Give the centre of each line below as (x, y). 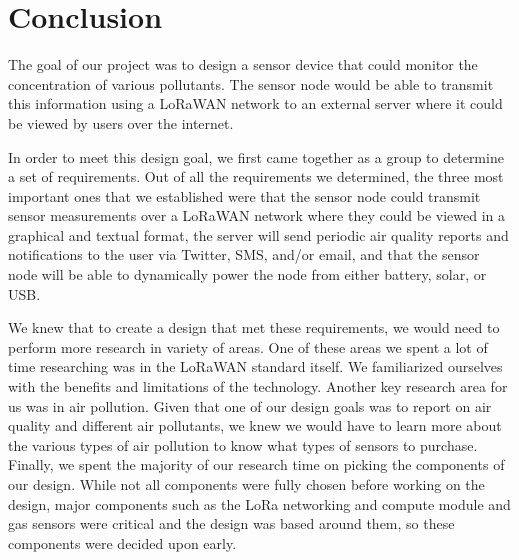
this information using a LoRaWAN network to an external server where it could (255, 103)
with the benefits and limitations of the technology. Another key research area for (258, 386)
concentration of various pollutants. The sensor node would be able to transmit (251, 83)
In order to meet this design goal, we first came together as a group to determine (256, 156)
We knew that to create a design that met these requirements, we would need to (254, 327)
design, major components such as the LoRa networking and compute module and (259, 503)
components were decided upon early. (122, 542)
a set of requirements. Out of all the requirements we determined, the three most (256, 176)
